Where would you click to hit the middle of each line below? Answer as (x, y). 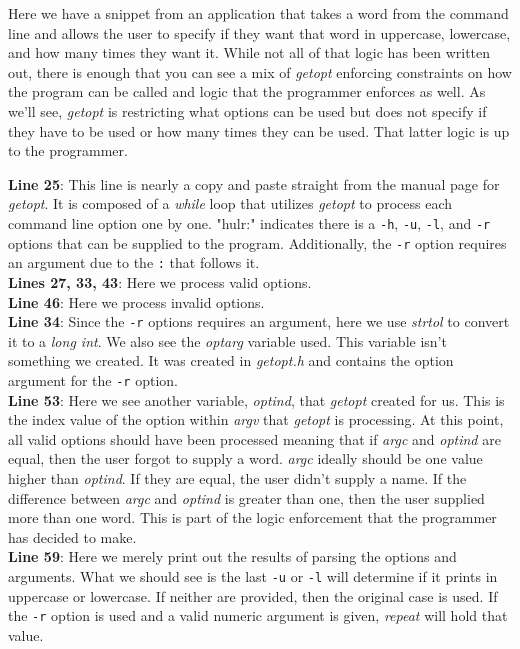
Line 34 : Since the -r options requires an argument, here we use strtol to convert (259, 321)
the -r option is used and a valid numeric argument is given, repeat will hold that (258, 615)
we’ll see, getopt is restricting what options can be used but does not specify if (247, 110)
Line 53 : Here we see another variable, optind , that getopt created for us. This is (256, 399)
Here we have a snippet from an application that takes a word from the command (258, 13)
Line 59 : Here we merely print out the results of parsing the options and (232, 556)
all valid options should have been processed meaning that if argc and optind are (254, 438)
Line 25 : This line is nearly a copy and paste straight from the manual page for (254, 183)
